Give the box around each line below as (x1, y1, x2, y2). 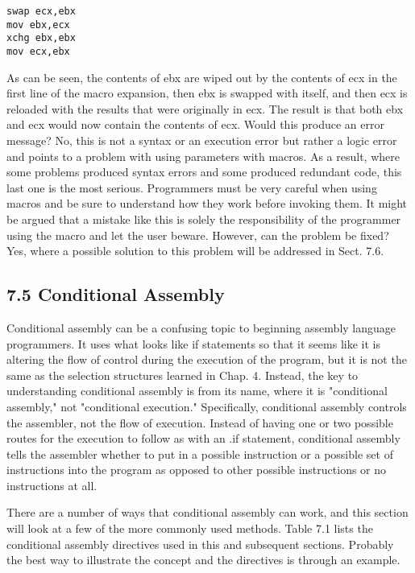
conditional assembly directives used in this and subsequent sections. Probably (6, 535, 394, 552)
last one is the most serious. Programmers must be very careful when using (6, 179, 377, 196)
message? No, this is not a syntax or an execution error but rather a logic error (6, 132, 397, 148)
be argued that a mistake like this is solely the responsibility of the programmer (6, 210, 401, 227)
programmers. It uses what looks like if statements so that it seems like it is (6, 335, 380, 352)
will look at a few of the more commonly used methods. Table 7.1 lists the (6, 520, 373, 537)
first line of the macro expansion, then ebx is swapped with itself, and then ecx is (6, 85, 408, 101)
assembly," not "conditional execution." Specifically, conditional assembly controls (6, 398, 407, 414)
